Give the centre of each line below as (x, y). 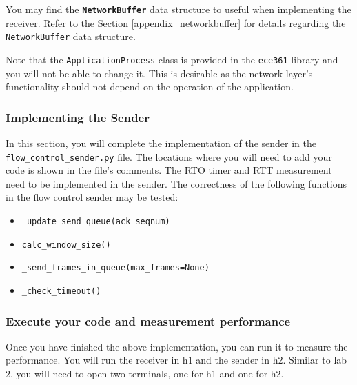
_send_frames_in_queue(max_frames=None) (115, 268)
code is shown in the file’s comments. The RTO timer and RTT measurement (169, 170)
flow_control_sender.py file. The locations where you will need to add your (169, 156)
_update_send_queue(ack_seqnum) (96, 221)
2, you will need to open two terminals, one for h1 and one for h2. (145, 374)
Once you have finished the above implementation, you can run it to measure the (177, 346)
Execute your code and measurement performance (148, 320)
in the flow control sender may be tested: (92, 197)
